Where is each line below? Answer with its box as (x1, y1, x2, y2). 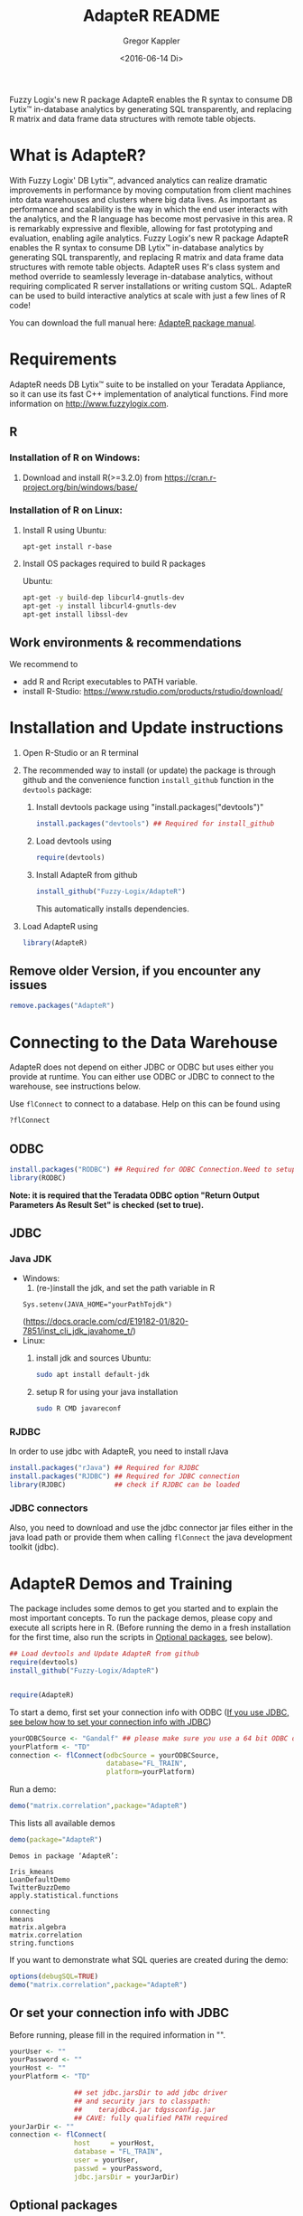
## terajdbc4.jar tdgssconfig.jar (73, 2105, 216, 2114)
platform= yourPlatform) (106, 1768, 196, 1777)
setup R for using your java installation (35, 1387, 179, 1398)
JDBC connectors (9, 1502, 88, 1514)
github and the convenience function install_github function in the (22, 775, 274, 786)
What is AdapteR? (9, 146, 147, 165)
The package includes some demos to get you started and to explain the (9, 1603, 279, 1614)
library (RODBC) (9, 1173, 67, 1183)
